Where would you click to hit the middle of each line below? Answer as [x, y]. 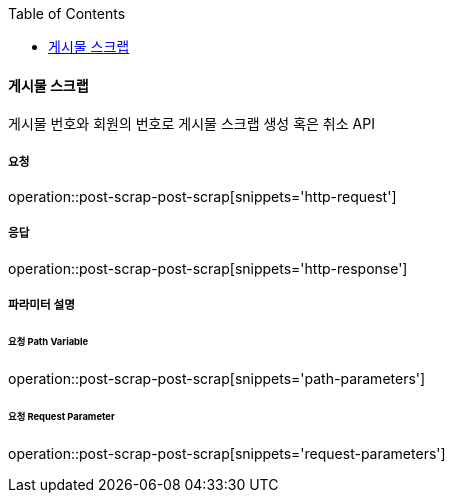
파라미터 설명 [41, 305]
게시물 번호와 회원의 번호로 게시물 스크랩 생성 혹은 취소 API [191, 124]
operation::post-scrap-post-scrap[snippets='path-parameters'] [217, 378]
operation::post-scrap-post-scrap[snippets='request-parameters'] [227, 453]
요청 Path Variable [48, 342]
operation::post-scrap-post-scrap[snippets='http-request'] [202, 196]
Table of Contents [67, 13]
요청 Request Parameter [61, 416]
